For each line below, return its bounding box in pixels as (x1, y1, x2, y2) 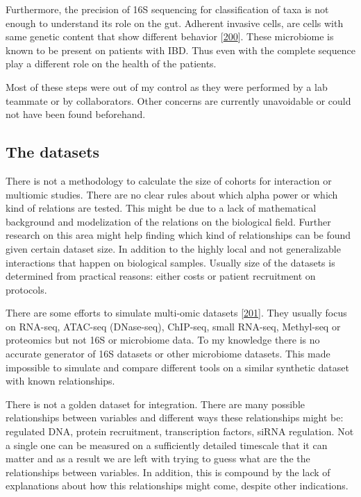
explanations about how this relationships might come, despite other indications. (6, 478, 349, 493)
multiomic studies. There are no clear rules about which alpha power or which (6, 187, 338, 201)
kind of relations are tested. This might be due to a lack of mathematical (6, 201, 317, 215)
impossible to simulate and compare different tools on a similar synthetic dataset (6, 360, 349, 374)
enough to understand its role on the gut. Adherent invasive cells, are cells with (6, 15, 344, 30)
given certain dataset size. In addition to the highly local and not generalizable (6, 241, 341, 255)
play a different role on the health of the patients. (6, 56, 217, 71)
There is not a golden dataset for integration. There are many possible (6, 396, 305, 411)
